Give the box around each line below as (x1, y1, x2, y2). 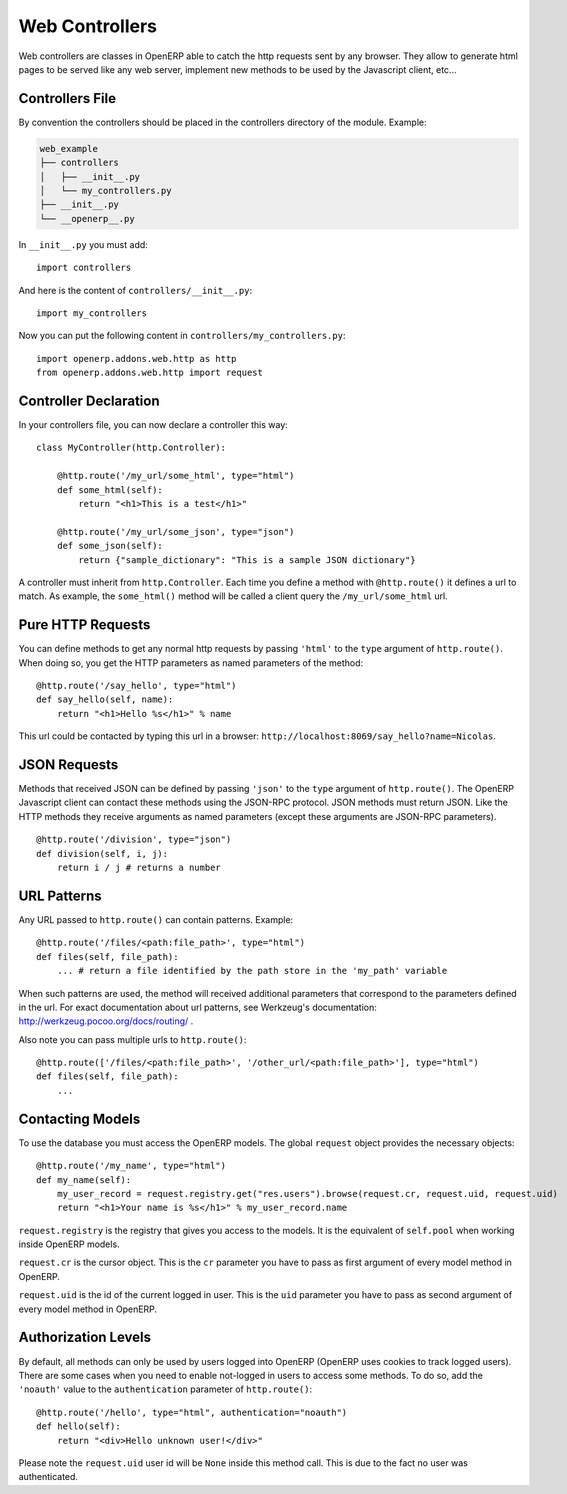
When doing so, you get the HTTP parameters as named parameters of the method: (18, 656, 364, 669)
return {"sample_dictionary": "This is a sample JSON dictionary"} (78, 554, 416, 565)
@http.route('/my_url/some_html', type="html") (56, 470, 295, 482)
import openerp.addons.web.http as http (36, 353, 237, 364)
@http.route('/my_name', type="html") (36, 1160, 227, 1172)
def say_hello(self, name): (36, 694, 174, 705)
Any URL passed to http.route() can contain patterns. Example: (18, 913, 294, 925)
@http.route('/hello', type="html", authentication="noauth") (36, 1406, 348, 1418)
